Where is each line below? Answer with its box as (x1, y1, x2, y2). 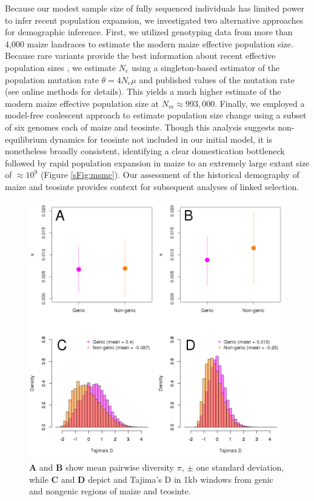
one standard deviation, (196, 461, 284, 474)
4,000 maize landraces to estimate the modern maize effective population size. (5, 37, 293, 50)
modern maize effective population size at (5, 97, 159, 109)
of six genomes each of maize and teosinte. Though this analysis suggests (5, 120, 275, 133)
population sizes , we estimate (5, 61, 116, 73)
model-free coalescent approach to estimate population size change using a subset (5, 109, 307, 121)
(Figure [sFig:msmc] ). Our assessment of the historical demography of (40, 168, 299, 181)
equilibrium (5, 132, 47, 145)
